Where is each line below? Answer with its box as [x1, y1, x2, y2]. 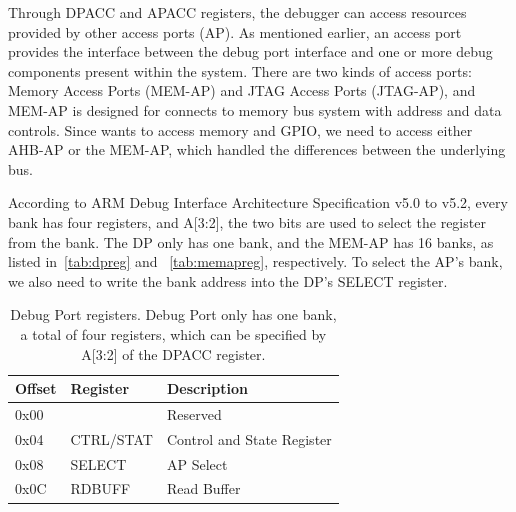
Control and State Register [166, 428, 332, 449]
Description [166, 378, 248, 399]
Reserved [166, 403, 222, 424]
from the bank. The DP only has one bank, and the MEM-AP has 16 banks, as [8, 231, 494, 252]
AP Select [166, 453, 228, 474]
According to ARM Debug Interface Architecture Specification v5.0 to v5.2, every [8, 192, 508, 213]
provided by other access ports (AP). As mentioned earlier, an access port [8, 21, 462, 42]
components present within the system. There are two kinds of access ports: [8, 60, 472, 81]
